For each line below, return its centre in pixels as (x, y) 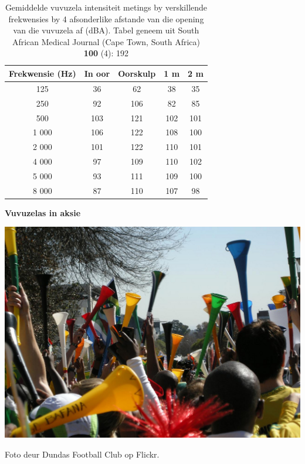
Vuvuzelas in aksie (43, 212)
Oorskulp (137, 73)
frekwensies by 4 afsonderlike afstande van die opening (106, 18)
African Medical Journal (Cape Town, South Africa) (106, 41)
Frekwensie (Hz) (43, 73)
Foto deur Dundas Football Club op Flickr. (82, 454)
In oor (97, 73)
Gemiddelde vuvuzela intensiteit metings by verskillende (106, 7)
